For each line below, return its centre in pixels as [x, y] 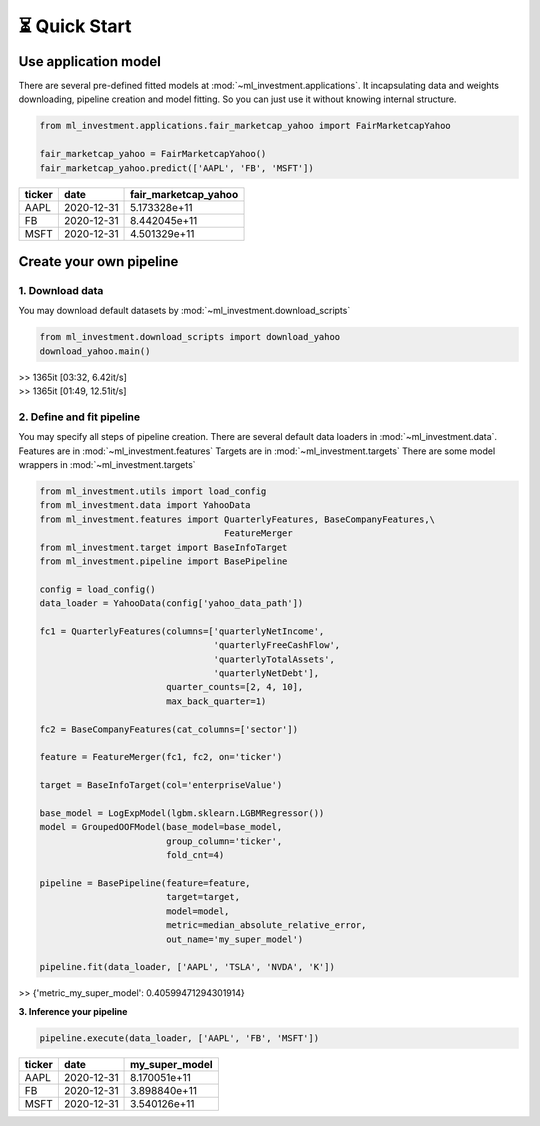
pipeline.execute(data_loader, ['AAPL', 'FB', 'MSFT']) [179, 1038]
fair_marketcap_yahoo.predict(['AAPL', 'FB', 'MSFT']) [176, 168]
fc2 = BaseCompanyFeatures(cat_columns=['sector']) [169, 729]
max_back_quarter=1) [216, 701]
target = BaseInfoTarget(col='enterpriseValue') [161, 785]
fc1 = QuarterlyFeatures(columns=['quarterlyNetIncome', [182, 631]
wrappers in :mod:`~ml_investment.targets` [107, 465]
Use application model [90, 61]
